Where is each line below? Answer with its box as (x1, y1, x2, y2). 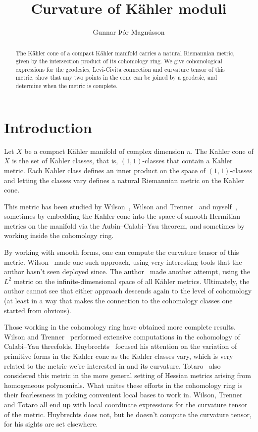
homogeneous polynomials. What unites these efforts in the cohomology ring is (4, 380, 243, 390)
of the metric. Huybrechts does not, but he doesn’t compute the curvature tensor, (4, 409, 252, 419)
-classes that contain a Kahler (142, 155, 233, 166)
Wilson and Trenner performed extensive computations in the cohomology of (4, 331, 240, 341)
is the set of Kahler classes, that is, (12, 155, 118, 166)
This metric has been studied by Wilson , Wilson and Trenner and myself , (4, 201, 237, 211)
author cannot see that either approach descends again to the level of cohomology (4, 286, 252, 296)
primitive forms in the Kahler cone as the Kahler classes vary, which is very (4, 351, 233, 361)
